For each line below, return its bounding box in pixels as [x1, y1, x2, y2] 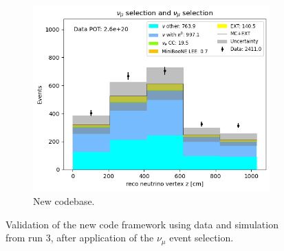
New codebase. [33, 194, 95, 208]
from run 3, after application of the [6, 230, 154, 245]
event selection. [169, 230, 234, 245]
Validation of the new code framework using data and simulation [6, 217, 278, 231]
